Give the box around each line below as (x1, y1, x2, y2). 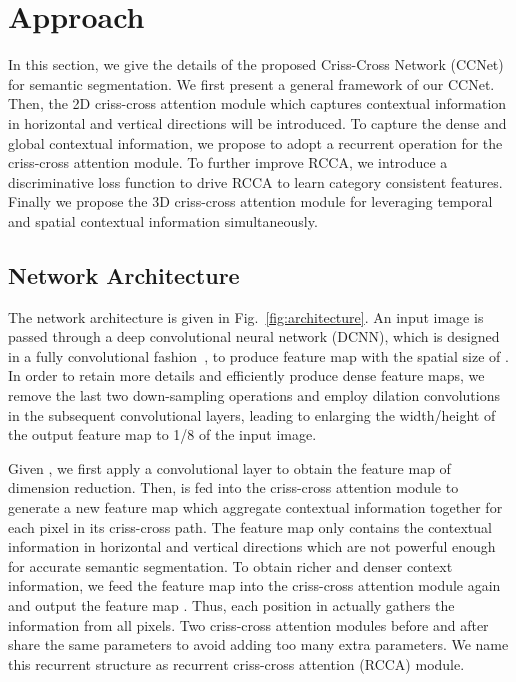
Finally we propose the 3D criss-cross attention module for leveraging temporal (8, 191, 493, 212)
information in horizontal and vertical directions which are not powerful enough (8, 536, 496, 557)
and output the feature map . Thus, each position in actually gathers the (8, 594, 455, 615)
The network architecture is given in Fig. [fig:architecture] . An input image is (8, 306, 484, 327)
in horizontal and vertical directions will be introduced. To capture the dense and (8, 112, 507, 133)
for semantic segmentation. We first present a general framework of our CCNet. (8, 73, 495, 94)
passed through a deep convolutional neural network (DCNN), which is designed (8, 326, 500, 347)
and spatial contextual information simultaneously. (8, 210, 318, 231)
